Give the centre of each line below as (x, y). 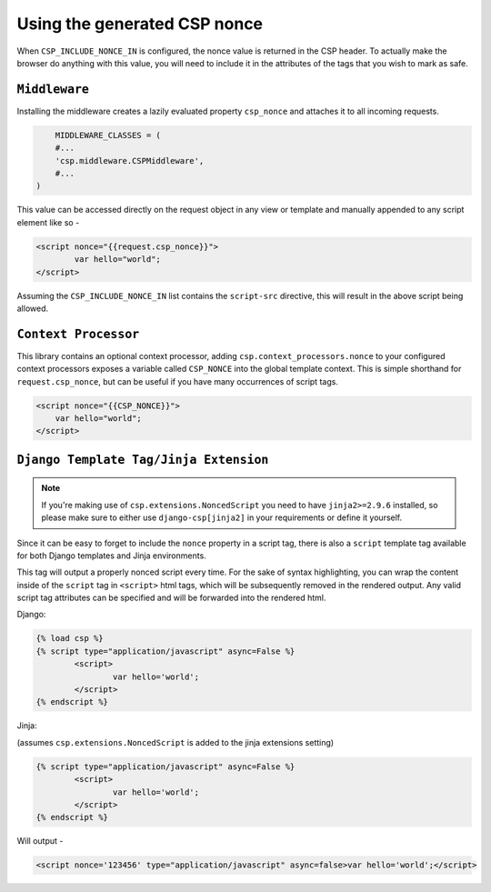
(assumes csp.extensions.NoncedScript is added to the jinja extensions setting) (175, 742)
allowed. (33, 308)
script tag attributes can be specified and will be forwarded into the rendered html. (171, 598)
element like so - (48, 222)
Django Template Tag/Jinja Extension (143, 460)
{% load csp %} (70, 638)
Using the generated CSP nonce (140, 24)
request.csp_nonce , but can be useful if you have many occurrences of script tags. (177, 381)
